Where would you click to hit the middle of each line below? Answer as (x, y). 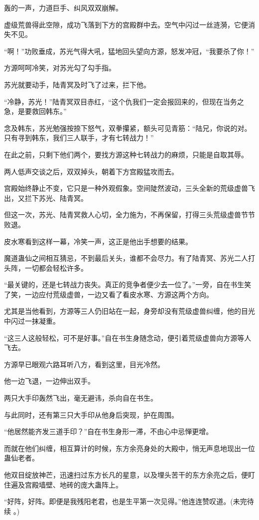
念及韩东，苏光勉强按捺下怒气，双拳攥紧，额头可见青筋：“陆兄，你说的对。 (128, 128)
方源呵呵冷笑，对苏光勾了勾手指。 (60, 68)
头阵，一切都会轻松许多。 (46, 267)
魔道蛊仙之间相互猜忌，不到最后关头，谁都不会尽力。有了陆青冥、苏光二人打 (129, 258)
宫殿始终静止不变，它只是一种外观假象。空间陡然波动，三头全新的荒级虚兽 (126, 188)
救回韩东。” (49, 111)
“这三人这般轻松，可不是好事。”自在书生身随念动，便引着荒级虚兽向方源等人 (128, 337)
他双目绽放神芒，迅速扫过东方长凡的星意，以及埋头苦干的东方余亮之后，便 (126, 475)
